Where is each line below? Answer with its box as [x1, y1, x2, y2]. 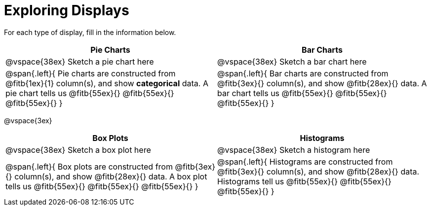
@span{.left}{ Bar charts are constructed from [217, 68, 389, 78]
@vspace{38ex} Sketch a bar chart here [217, 56, 367, 67]
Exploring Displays [4, 2, 129, 19]
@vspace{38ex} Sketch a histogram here [217, 144, 370, 155]
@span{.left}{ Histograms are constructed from [217, 156, 393, 167]
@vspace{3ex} [4, 116, 52, 125]
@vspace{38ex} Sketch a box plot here [5, 144, 151, 155]
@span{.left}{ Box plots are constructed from [5, 161, 173, 172]
